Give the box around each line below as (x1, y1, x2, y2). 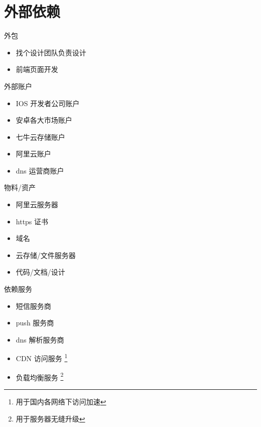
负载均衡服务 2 (16, 370, 64, 382)
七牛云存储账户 (16, 131, 65, 142)
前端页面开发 (16, 64, 58, 74)
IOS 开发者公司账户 (16, 98, 80, 108)
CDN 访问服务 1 (16, 352, 68, 364)
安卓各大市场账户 (16, 115, 72, 125)
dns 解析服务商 (16, 334, 64, 345)
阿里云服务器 (16, 199, 58, 210)
